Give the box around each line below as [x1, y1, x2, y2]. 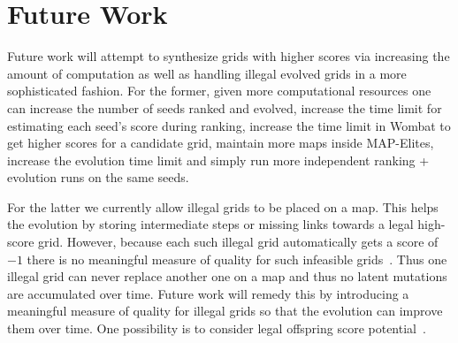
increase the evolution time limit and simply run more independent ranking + [7, 150, 430, 169]
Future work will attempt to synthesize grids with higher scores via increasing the [7, 47, 450, 65]
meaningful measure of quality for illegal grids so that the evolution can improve [7, 301, 443, 320]
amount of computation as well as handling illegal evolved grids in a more [7, 64, 407, 82]
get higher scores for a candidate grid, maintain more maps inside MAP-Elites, [7, 133, 434, 152]
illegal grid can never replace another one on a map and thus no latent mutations [7, 267, 447, 286]
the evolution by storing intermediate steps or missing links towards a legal [7, 215, 414, 233]
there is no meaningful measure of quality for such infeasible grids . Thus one [27, 249, 447, 268]
